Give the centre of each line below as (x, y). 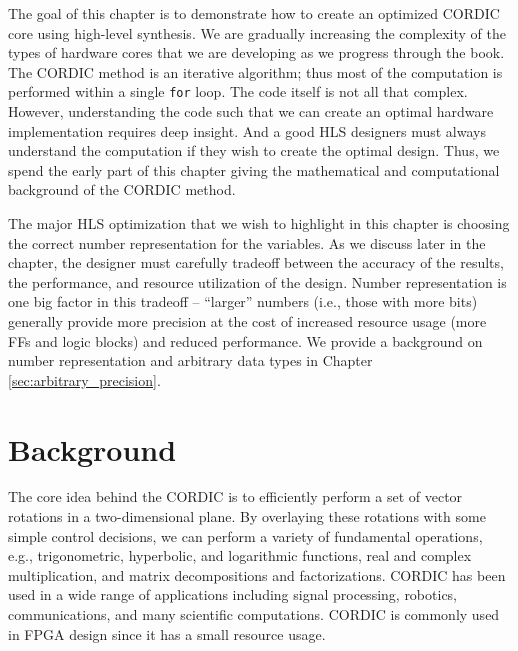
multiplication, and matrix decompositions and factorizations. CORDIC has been (257, 574)
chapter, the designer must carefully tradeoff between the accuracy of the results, (256, 262)
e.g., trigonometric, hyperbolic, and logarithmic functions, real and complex (240, 555)
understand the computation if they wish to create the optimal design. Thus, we (254, 150)
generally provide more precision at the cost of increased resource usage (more (247, 320)
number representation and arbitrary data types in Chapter (190, 360)
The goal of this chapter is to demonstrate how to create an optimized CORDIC (254, 13)
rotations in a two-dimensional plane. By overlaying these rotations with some (247, 516)
